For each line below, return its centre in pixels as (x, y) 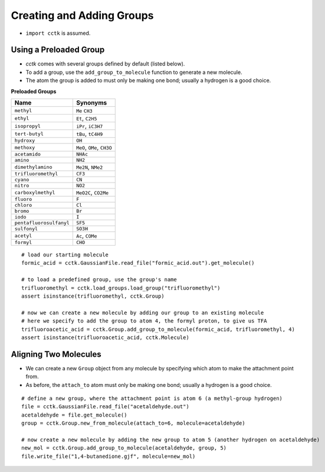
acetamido (28, 154)
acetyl (23, 235)
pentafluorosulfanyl (42, 223)
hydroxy (25, 141)
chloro (23, 205)
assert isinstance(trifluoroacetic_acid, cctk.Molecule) (106, 337)
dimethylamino (33, 167)
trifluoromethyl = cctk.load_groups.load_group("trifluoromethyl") (121, 288)
